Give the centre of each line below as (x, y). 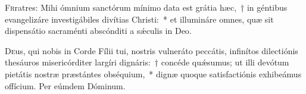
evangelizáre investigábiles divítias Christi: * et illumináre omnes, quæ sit (139, 19)
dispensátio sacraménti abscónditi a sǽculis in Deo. (98, 31)
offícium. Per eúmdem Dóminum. (65, 85)
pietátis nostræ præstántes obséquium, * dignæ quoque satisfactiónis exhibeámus (153, 73)
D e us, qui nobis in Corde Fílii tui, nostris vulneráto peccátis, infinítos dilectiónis (152, 50)
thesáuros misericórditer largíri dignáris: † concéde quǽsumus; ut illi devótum (147, 62)
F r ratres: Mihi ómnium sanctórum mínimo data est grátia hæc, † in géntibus (146, 7)
